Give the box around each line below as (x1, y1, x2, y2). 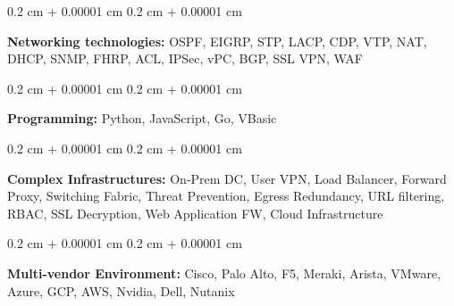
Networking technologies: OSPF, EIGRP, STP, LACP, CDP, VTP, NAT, (7, 31, 427, 50)
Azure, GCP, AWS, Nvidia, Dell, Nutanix (7, 281, 235, 300)
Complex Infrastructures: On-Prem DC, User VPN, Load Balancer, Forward (7, 169, 447, 187)
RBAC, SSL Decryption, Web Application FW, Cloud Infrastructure (7, 203, 383, 222)
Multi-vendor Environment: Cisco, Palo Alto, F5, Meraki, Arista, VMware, (7, 263, 441, 282)
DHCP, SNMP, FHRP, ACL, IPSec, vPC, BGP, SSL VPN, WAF (7, 49, 363, 68)
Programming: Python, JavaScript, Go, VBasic (7, 109, 277, 128)
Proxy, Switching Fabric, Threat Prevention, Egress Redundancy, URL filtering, (7, 186, 445, 205)
